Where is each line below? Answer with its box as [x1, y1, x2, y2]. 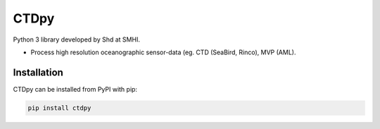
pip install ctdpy [27, 104, 91, 112]
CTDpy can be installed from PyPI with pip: [13, 85, 137, 93]
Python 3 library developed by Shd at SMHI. [13, 35, 141, 44]
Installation [13, 66, 63, 78]
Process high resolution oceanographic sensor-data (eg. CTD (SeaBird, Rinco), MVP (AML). [30, 48, 296, 56]
